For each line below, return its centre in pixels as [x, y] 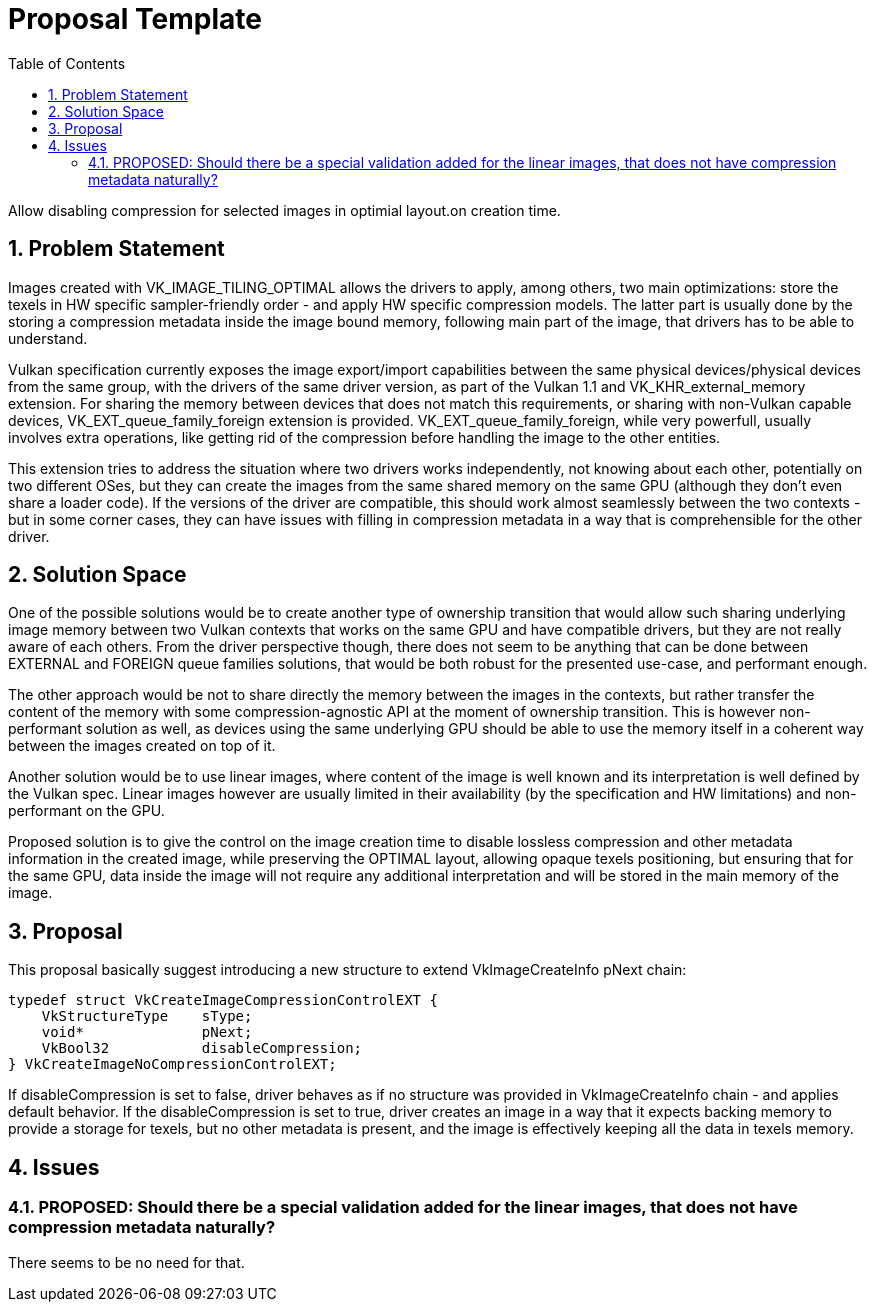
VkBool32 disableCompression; [202, 1048]
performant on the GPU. [86, 811]
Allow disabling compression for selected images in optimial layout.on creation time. [284, 210]
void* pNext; [147, 1032]
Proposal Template [135, 19]
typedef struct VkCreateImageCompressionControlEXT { [223, 1000]
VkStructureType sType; [147, 1016]
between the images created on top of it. [142, 746]
